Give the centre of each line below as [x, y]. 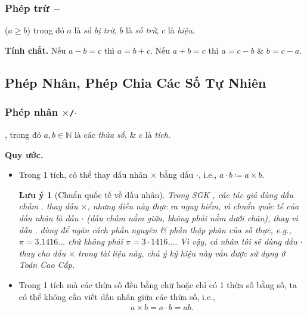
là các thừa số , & [105, 134]
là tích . [158, 134]
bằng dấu [176, 175]
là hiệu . [181, 30]
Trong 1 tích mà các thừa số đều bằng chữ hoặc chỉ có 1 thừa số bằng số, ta [158, 284]
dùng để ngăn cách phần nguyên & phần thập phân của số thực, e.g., [166, 229]
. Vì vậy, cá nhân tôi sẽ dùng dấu [236, 241]
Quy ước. [24, 154]
